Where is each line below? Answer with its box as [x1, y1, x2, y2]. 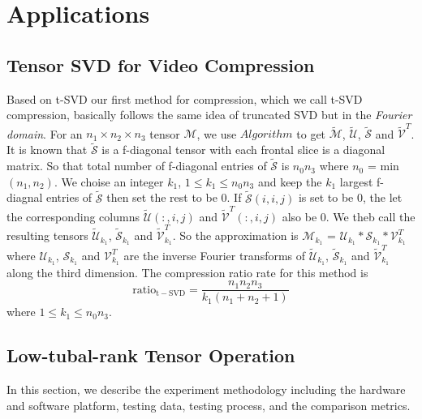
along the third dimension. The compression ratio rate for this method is [6, 263, 368, 280]
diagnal [6, 189, 43, 206]
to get [296, 125, 326, 142]
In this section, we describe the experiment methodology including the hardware [6, 381, 406, 398]
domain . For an [6, 125, 83, 142]
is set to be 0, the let [298, 189, 403, 206]
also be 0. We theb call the [282, 207, 416, 224]
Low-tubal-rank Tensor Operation [6, 343, 295, 368]
